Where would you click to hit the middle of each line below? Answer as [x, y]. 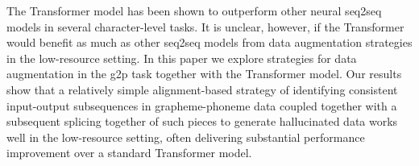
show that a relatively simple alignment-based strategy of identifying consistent [202, 89]
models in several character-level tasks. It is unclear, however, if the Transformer [205, 26]
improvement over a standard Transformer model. [129, 153]
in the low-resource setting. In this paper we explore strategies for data [182, 58]
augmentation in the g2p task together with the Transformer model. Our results [204, 74]
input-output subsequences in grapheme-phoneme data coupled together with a [202, 105]
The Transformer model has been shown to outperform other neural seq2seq [194, 10]
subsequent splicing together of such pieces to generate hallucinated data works [202, 121]
